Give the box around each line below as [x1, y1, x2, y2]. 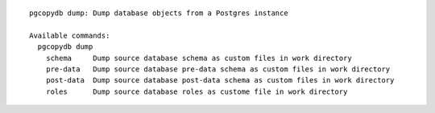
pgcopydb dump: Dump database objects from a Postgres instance [29, 9, 289, 18]
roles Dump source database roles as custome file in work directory [45, 87, 348, 96]
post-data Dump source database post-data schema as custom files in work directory [45, 76, 395, 85]
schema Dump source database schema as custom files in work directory [45, 53, 352, 63]
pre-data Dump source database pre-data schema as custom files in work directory [45, 64, 391, 74]
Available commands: [29, 30, 110, 40]
